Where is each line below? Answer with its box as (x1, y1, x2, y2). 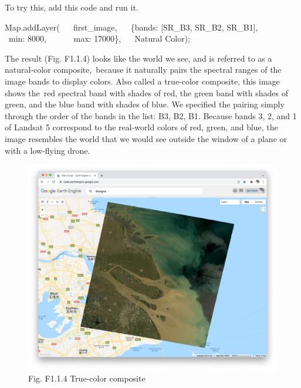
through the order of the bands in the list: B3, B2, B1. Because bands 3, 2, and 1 (5, 109, 297, 122)
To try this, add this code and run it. (5, 1, 138, 13)
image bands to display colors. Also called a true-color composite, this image (5, 75, 280, 87)
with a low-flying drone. (5, 144, 90, 156)
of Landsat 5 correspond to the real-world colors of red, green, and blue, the (5, 121, 278, 133)
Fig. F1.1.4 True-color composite (28, 372, 146, 384)
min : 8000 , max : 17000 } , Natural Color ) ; (8, 32, 190, 45)
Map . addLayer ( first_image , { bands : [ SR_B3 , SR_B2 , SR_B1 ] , (5, 21, 258, 33)
